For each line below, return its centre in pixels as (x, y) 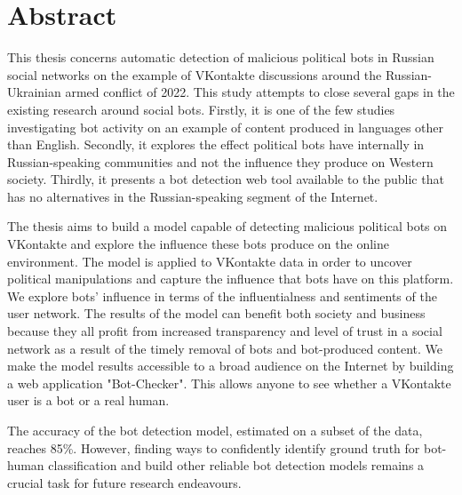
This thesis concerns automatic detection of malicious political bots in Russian (221, 57)
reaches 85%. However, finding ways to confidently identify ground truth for (214, 447)
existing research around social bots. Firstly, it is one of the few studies (201, 109)
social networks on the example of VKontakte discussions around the (195, 74)
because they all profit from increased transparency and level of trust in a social (225, 331)
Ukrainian (34, 92)
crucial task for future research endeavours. (124, 482)
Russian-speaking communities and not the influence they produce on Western (220, 161)
